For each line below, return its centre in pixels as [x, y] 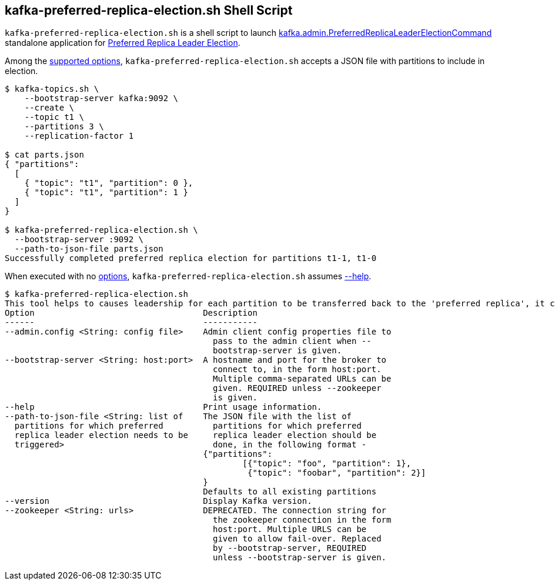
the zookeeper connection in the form [302, 520]
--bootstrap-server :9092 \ [79, 240]
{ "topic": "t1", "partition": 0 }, [109, 183]
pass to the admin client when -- [292, 341]
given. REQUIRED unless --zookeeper [297, 388]
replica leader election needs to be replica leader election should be [195, 435]
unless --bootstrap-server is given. [300, 558]
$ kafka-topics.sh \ [52, 89]
